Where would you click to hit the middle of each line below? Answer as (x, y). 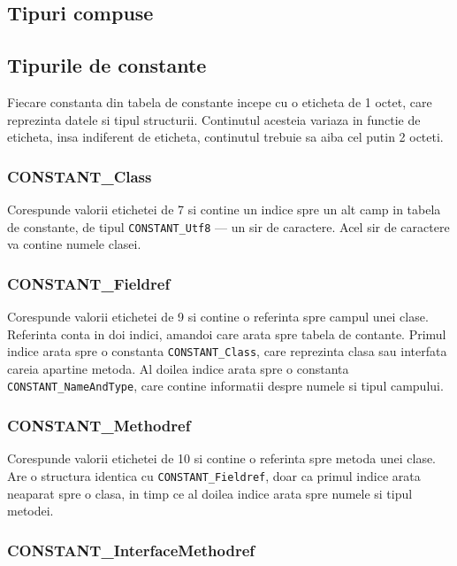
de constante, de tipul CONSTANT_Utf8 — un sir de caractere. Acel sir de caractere (228, 226)
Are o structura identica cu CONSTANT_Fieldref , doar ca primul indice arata (214, 475)
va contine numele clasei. (74, 244)
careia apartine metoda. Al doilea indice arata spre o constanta (178, 368)
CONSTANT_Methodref (99, 426)
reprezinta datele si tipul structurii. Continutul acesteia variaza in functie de (214, 119)
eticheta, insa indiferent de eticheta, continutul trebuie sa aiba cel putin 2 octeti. (225, 137)
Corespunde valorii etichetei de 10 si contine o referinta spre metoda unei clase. (222, 458)
